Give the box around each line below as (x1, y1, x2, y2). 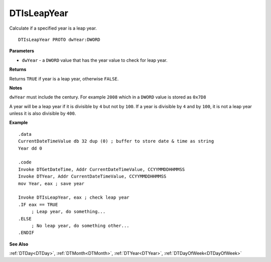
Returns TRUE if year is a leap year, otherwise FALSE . (9, 75, 119, 81)
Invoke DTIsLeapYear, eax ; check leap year (18, 195, 130, 201)
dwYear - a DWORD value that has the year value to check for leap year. (22, 57, 168, 63)
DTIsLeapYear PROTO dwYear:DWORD (18, 37, 100, 42)
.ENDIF (18, 230, 35, 236)
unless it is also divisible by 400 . (9, 111, 76, 117)
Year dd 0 (18, 145, 42, 151)
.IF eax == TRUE (18, 202, 58, 207)
